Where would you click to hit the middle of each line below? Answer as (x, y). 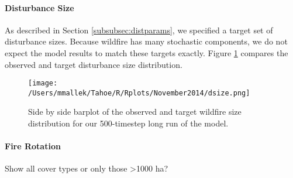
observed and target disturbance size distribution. (94, 64)
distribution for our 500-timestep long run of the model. (128, 123)
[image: (43, 83)
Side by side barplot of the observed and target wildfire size (135, 112)
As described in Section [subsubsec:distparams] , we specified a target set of (139, 30)
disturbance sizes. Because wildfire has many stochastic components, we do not (146, 41)
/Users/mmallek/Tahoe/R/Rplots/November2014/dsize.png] (139, 93)
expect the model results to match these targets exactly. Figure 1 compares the (146, 52)
